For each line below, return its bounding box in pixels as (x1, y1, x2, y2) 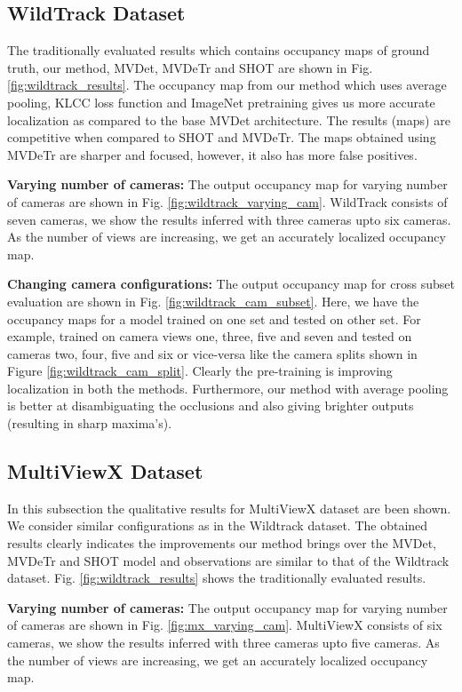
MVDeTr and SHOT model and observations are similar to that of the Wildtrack (7, 551, 450, 569)
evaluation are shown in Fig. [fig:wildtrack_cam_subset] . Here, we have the (7, 291, 419, 310)
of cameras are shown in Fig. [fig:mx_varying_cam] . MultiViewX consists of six (7, 616, 442, 634)
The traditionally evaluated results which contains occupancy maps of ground (7, 41, 430, 60)
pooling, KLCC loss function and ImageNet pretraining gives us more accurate (7, 92, 435, 111)
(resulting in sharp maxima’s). (7, 414, 172, 433)
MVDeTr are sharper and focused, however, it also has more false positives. (7, 145, 418, 163)
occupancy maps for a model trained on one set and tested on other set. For (7, 309, 421, 328)
